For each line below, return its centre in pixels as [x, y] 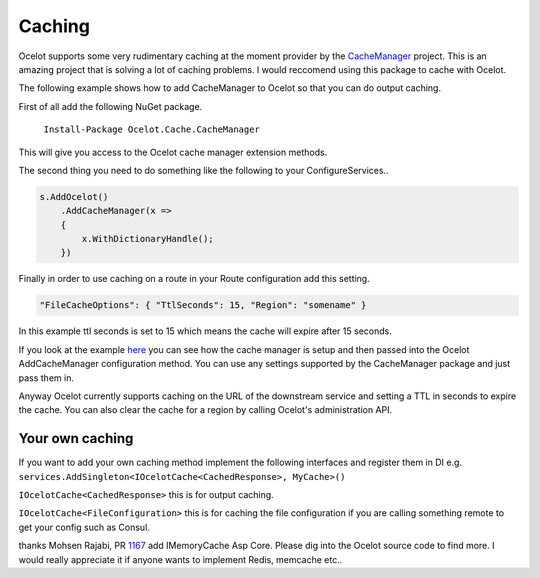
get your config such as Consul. [84, 527]
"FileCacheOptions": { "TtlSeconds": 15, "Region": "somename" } [203, 305]
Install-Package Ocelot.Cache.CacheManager [151, 129]
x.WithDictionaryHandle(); [147, 239]
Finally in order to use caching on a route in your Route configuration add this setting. [194, 279]
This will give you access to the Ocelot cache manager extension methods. [173, 152]
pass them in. [46, 377]
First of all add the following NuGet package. [110, 106]
